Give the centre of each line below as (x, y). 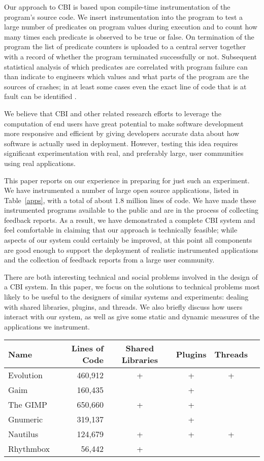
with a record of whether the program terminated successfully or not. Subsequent (130, 56)
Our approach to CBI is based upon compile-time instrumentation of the (117, 7)
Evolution (25, 375)
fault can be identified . (40, 96)
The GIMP (28, 405)
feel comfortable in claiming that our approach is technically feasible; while (121, 230)
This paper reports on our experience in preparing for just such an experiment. (127, 180)
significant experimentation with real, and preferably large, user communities (124, 153)
